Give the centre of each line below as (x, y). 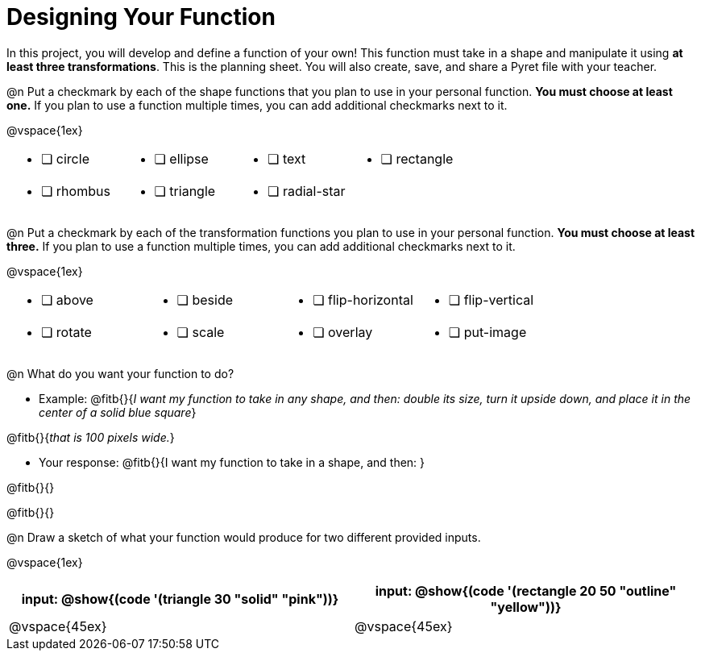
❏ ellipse (181, 158)
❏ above (67, 299)
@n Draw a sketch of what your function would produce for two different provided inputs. (244, 537)
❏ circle (65, 158)
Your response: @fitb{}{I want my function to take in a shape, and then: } (232, 462)
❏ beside (205, 299)
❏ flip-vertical (491, 299)
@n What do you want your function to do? (120, 373)
